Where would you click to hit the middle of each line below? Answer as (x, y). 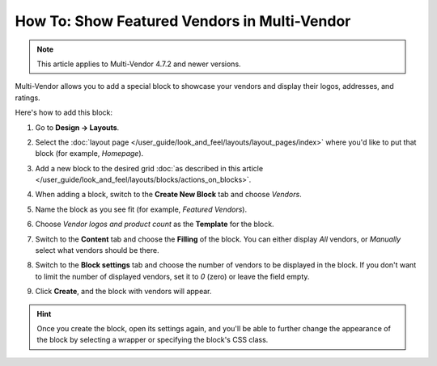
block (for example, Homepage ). (89, 154)
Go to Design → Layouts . (77, 127)
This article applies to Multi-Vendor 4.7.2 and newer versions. (139, 64)
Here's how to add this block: (64, 112)
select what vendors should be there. (97, 250)
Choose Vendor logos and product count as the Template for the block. (155, 224)
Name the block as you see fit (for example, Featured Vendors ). (141, 209)
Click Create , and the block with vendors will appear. (123, 292)
